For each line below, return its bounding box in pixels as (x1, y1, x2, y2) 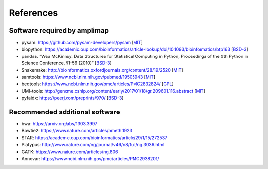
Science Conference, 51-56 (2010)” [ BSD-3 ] (21, 60, 112, 66)
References (9, 7, 58, 18)
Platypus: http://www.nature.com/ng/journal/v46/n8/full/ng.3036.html (21, 142, 165, 148)
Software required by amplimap (9, 26, 109, 35)
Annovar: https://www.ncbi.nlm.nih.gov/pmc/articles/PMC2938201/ (21, 156, 159, 162)
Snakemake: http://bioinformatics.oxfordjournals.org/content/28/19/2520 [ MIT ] (21, 67, 183, 73)
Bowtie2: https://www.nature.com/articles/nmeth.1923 (21, 128, 133, 134)
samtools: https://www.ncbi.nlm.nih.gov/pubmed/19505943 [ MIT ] (21, 74, 156, 80)
